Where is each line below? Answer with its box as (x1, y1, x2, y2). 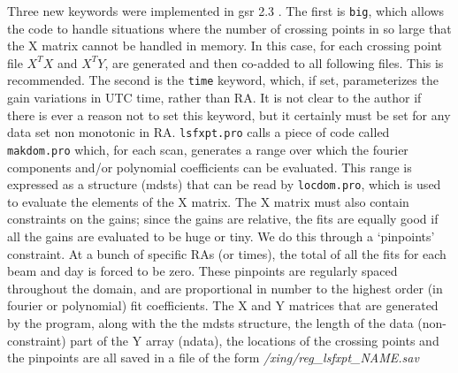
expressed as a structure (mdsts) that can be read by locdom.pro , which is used (7, 175, 441, 194)
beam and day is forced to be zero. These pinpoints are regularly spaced (7, 262, 398, 280)
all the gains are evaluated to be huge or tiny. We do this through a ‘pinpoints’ (7, 227, 435, 246)
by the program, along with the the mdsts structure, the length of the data (7, 314, 414, 331)
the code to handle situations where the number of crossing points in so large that (7, 19, 452, 37)
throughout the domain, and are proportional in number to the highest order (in (7, 278, 443, 297)
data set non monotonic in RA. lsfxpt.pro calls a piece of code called (7, 123, 390, 141)
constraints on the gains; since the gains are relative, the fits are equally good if (7, 209, 439, 228)
